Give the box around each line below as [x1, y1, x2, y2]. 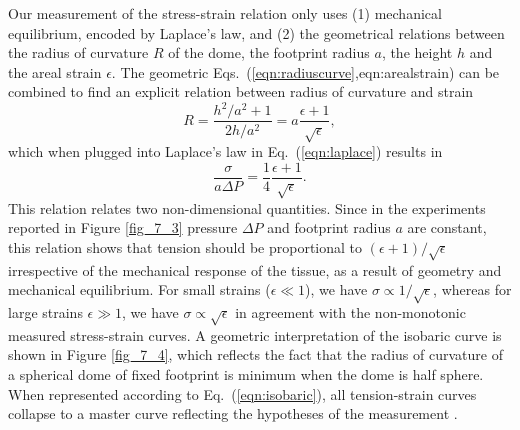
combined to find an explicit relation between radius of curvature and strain [8, 81, 474, 102]
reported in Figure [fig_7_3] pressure [8, 217, 238, 238]
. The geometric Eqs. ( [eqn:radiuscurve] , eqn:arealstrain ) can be [111, 61, 500, 82]
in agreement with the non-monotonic [235, 302, 466, 323]
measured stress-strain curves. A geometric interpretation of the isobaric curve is [8, 324, 502, 345]
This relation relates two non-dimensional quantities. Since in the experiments [8, 197, 486, 218]
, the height [381, 42, 453, 63]
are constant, [407, 217, 487, 238]
